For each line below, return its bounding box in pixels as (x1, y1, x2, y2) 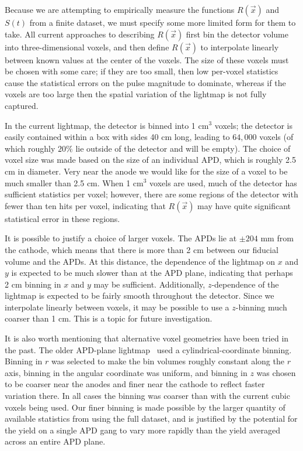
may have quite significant (197, 199, 291, 211)
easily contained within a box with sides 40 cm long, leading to (5, 131, 230, 143)
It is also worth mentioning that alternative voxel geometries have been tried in (5, 332, 289, 344)
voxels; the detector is (214, 119, 292, 131)
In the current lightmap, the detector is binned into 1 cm (5, 119, 209, 131)
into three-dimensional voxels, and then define (5, 40, 169, 53)
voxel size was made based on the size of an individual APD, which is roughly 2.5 (5, 153, 296, 166)
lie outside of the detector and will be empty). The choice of (75, 142, 291, 154)
